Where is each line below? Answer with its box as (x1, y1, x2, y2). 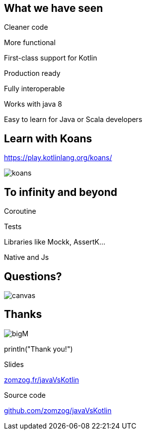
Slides (4, 360, 24, 369)
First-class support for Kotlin (4, 54, 97, 62)
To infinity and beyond (4, 186, 118, 198)
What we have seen (4, 2, 103, 14)
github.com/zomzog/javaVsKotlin (4, 406, 112, 415)
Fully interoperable (4, 84, 65, 93)
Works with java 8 (4, 100, 62, 109)
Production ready (4, 69, 61, 78)
